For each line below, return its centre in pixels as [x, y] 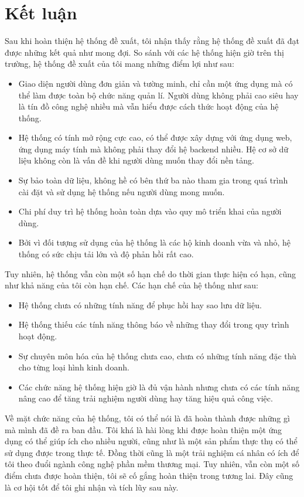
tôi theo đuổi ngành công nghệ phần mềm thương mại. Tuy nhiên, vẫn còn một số [152, 464]
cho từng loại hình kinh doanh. [74, 367]
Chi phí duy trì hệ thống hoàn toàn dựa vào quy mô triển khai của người [150, 211]
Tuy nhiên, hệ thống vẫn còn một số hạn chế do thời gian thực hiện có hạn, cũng [151, 273]
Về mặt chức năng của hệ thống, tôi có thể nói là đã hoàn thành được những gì [147, 418]
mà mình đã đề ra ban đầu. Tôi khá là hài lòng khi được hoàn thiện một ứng [144, 429]
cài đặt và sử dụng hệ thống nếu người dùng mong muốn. [122, 191]
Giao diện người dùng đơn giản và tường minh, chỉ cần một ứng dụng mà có [156, 83]
